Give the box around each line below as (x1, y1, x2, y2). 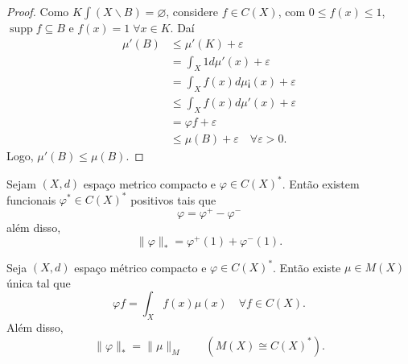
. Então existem (282, 175, 360, 192)
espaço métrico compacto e (74, 259, 207, 275)
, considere (166, 3, 218, 19)
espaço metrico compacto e (83, 175, 216, 192)
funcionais (6, 191, 56, 208)
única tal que (6, 274, 71, 291)
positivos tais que (130, 191, 216, 208)
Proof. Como (6, 3, 69, 19)
